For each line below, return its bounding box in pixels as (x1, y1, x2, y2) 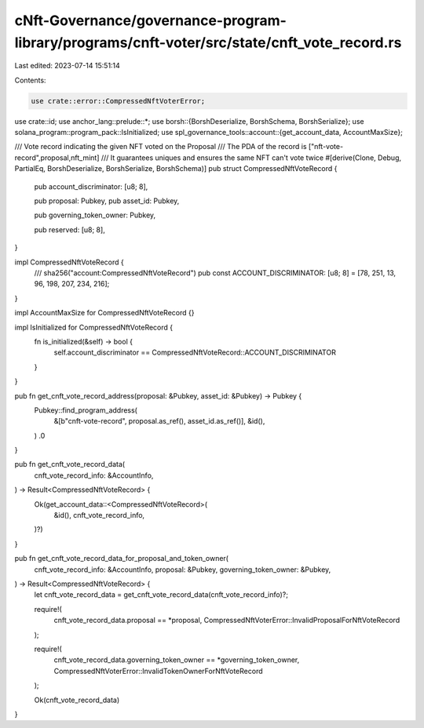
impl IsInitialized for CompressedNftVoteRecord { (14, 322, 173, 332)
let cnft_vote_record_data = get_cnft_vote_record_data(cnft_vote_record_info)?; (34, 590, 288, 599)
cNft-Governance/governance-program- (14, 12, 287, 29)
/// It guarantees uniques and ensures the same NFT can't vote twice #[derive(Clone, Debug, (101, 153, 402, 162)
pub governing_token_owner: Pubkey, (34, 210, 156, 220)
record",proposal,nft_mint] (14, 153, 100, 162)
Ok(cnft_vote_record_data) (34, 695, 120, 704)
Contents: (14, 75, 46, 85)
